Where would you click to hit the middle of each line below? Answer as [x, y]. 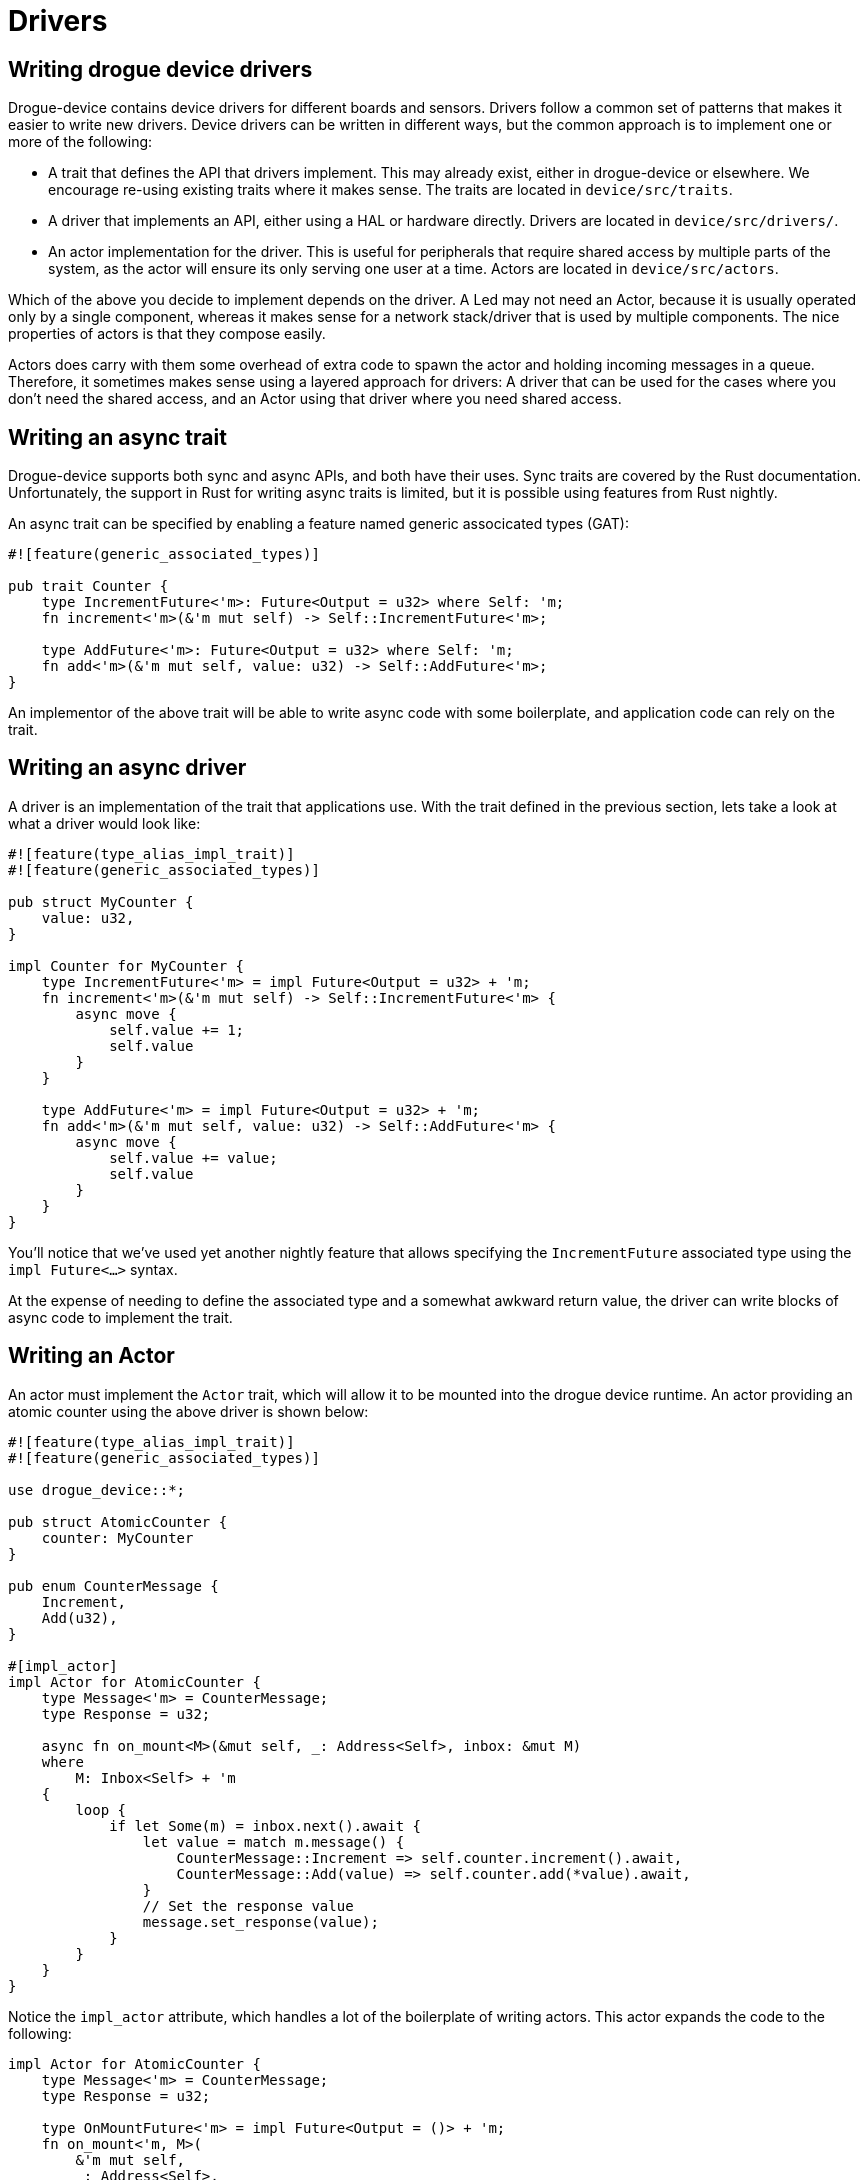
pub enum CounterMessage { [113, 1585]
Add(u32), [79, 1617]
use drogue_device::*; [97, 1489]
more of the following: [80, 142]
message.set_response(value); [260, 1921]
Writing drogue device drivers [160, 69]
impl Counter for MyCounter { [126, 965]
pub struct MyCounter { [101, 901]
